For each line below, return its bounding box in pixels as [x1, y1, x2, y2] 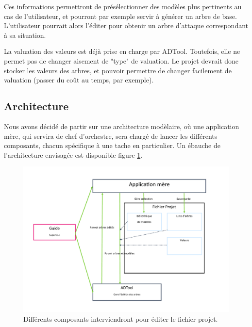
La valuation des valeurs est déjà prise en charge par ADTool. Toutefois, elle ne [4, 46, 240, 56]
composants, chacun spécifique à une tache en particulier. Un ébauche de [4, 140, 220, 150]
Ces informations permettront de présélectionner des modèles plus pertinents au [4, 1, 242, 11]
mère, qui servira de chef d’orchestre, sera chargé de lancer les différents [4, 131, 218, 141]
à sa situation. [4, 30, 46, 40]
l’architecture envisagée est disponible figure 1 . [4, 149, 143, 160]
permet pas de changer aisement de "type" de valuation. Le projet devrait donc [4, 55, 239, 65]
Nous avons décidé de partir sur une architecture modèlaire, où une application [4, 121, 239, 131]
